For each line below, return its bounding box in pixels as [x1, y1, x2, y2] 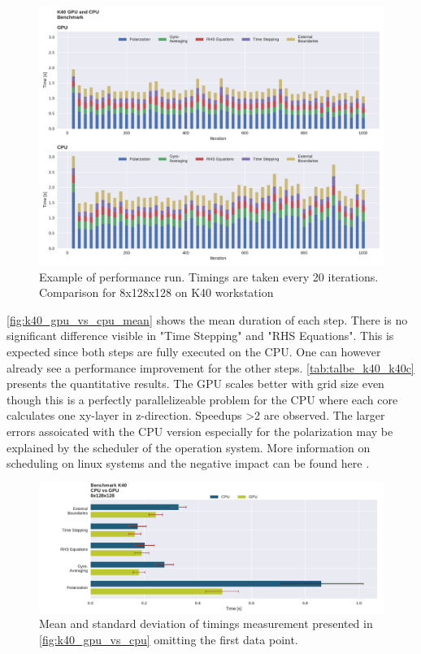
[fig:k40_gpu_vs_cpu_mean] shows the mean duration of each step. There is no [7, 311, 408, 328]
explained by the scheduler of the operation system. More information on [7, 438, 371, 456]
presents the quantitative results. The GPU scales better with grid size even [7, 375, 384, 392]
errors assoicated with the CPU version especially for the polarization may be [7, 422, 393, 439]
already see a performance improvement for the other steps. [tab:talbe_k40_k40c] [7, 359, 414, 376]
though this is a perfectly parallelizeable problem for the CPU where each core [7, 390, 398, 408]
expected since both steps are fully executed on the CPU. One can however [7, 342, 381, 360]
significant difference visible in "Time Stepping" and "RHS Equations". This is [7, 327, 394, 344]
